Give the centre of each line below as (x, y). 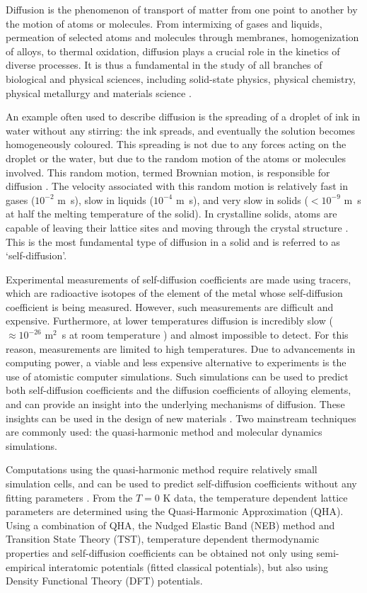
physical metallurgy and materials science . (99, 92)
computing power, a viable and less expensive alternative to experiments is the (176, 362)
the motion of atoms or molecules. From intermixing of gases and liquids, (164, 23)
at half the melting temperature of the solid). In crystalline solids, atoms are (171, 214)
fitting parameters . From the (69, 497)
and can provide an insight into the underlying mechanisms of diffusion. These (175, 404)
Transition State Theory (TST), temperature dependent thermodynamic (163, 539)
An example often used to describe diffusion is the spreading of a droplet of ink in (183, 117)
